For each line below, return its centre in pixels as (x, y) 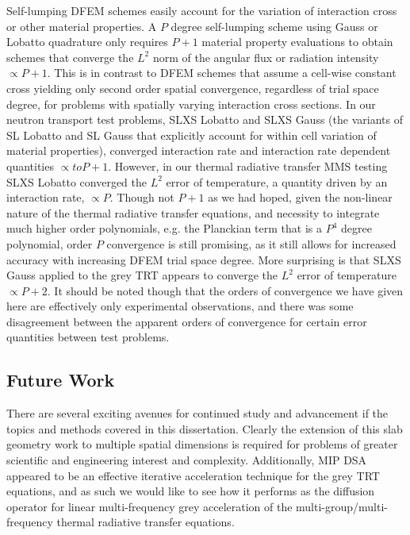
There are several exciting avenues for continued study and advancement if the (197, 413)
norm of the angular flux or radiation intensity (266, 57)
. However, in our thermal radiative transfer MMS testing (248, 166)
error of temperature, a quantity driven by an (277, 181)
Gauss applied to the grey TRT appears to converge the (142, 275)
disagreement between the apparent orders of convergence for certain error (187, 321)
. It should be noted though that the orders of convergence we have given (225, 290)
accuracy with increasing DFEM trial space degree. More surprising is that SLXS (204, 259)
